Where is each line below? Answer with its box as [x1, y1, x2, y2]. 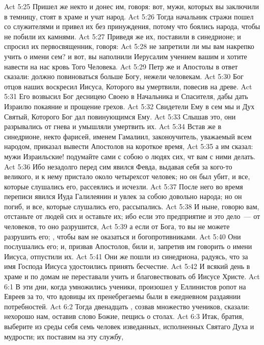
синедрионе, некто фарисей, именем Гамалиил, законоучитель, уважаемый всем [4, 131, 252, 141]
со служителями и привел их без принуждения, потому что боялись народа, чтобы [4, 21, 260, 32]
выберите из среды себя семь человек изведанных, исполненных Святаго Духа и [4, 321, 254, 331]
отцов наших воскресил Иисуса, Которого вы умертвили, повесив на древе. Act [4, 81, 252, 91]
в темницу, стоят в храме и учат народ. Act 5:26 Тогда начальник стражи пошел [4, 11, 254, 21]
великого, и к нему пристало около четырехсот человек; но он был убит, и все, [4, 171, 250, 182]
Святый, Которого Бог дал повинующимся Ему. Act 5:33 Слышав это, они [4, 111, 236, 121]
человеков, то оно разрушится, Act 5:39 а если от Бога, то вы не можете [4, 221, 230, 232]
